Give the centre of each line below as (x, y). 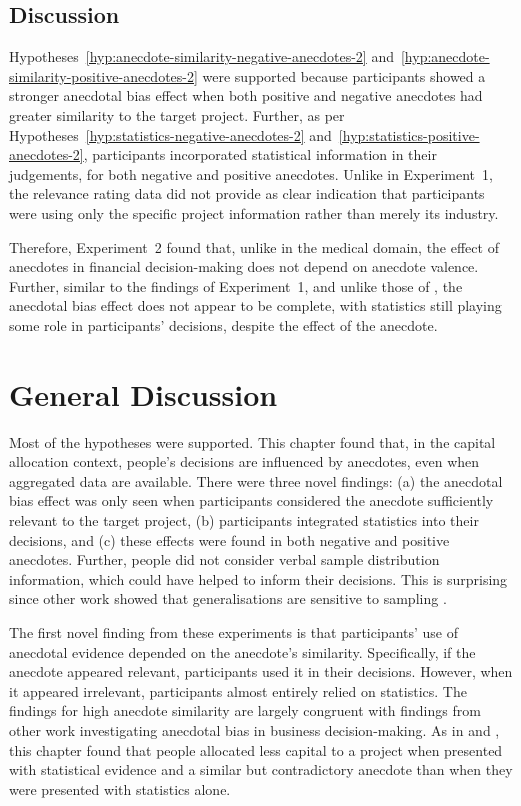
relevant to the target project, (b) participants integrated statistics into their (244, 520)
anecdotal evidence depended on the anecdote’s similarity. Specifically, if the (242, 651)
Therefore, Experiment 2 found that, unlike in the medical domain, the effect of (254, 246)
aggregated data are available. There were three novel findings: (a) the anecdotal (256, 480)
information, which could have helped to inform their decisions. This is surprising (258, 578)
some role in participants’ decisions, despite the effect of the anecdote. (223, 324)
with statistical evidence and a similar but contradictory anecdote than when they (261, 769)
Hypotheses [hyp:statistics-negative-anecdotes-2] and (170, 134)
